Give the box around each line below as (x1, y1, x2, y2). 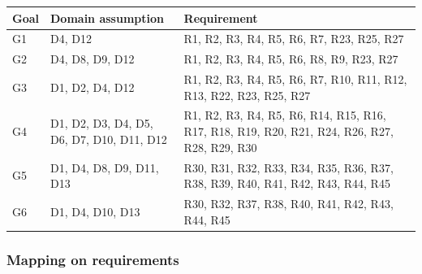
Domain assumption (50, 9, 164, 26)
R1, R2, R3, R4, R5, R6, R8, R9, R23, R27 (183, 50, 398, 67)
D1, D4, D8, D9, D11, (50, 159, 159, 176)
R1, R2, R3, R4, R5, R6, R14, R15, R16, (183, 107, 386, 124)
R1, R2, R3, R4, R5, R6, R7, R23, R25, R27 (183, 30, 404, 47)
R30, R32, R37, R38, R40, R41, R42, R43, (183, 194, 394, 211)
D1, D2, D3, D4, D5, (50, 115, 153, 132)
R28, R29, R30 (183, 138, 257, 155)
